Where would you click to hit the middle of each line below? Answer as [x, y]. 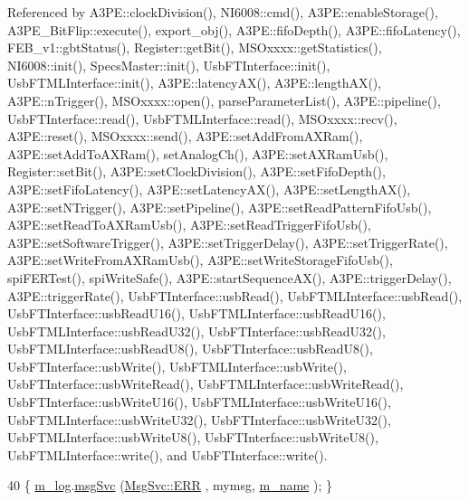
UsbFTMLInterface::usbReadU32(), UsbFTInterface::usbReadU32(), [196, 331]
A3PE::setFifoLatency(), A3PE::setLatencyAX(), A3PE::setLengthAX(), [209, 189]
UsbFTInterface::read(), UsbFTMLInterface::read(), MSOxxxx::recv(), [202, 118]
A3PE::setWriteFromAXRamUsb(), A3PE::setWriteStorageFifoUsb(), [200, 260]
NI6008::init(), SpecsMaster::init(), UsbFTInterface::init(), [169, 65]
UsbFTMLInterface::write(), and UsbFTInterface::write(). [167, 454]
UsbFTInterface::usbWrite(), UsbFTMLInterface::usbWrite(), [177, 366]
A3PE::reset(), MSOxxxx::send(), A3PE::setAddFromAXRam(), [185, 136]
